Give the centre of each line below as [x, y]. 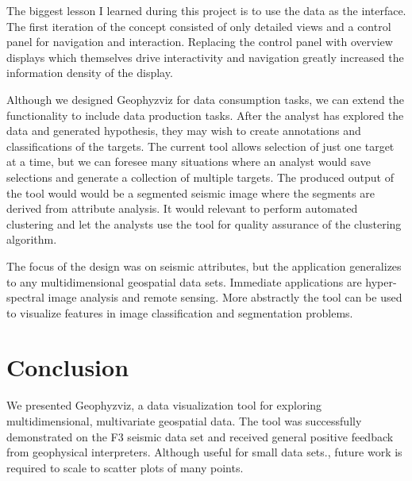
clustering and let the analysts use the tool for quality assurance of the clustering [204, 223]
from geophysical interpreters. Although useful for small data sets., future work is [204, 452]
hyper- [381, 281]
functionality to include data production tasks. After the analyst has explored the [205, 115]
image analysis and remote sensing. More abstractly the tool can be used [225, 297]
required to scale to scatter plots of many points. [125, 467]
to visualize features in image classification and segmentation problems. [180, 312]
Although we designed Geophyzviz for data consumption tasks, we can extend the [205, 99]
